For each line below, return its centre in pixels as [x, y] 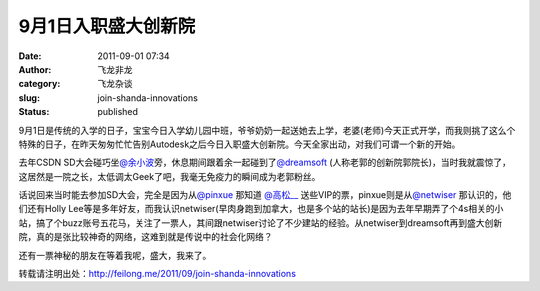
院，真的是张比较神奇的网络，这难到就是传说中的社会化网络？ [145, 237]
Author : [35, 69]
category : [39, 84]
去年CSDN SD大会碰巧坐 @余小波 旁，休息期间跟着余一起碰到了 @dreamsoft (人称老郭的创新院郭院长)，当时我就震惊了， [265, 162]
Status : [34, 112]
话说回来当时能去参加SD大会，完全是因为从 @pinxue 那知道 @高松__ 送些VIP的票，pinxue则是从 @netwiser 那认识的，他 [265, 195]
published [118, 112]
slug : [29, 97]
